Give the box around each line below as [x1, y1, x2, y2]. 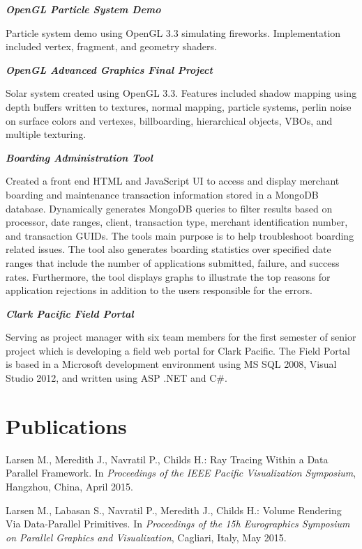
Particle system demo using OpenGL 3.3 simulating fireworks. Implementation [6, 25, 341, 40]
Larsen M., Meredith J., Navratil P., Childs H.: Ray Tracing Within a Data [6, 451, 329, 466]
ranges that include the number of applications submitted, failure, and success [6, 255, 340, 270]
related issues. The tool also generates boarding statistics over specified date [6, 242, 331, 256]
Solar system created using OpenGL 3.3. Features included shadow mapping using [6, 86, 357, 100]
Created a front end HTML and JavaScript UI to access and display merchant [6, 173, 340, 188]
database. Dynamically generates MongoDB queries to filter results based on [6, 201, 333, 215]
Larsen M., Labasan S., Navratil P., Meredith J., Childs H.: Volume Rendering [6, 502, 342, 517]
